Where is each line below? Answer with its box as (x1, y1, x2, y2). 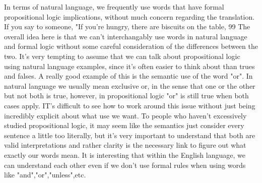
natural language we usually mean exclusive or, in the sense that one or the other (4, 80, 255, 91)
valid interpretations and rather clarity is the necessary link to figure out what (4, 140, 246, 150)
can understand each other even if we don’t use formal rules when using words (4, 159, 246, 170)
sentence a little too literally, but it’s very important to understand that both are (4, 130, 255, 140)
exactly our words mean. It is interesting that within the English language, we (4, 149, 245, 160)
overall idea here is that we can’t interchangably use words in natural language (4, 31, 247, 41)
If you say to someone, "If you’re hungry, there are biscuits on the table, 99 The (4, 21, 250, 32)
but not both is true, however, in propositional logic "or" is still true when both (4, 90, 249, 101)
